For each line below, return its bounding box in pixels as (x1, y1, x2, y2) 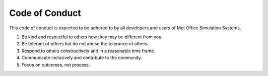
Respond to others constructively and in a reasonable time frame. (21, 48, 156, 54)
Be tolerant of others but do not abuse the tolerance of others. (21, 41, 149, 47)
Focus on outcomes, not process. (21, 62, 90, 68)
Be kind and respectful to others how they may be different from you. (21, 34, 163, 40)
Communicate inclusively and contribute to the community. (21, 55, 142, 61)
